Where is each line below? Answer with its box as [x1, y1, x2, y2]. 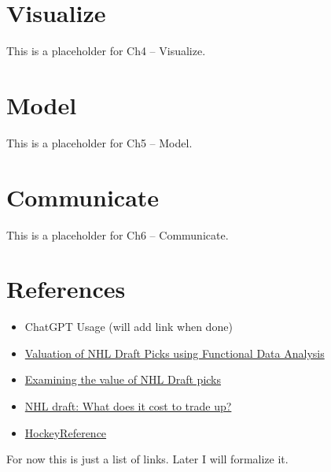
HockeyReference [24, 424, 107, 440]
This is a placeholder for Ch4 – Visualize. [6, 43, 206, 59]
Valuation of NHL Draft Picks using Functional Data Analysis [24, 344, 325, 361]
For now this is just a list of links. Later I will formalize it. [6, 451, 289, 467]
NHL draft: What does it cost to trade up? [24, 398, 232, 414]
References [6, 273, 126, 305]
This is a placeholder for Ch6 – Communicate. [6, 226, 229, 243]
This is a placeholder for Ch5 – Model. [6, 134, 193, 151]
